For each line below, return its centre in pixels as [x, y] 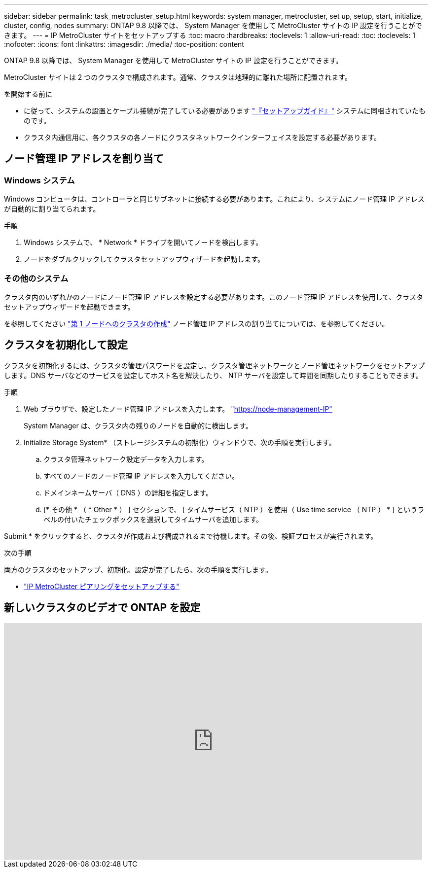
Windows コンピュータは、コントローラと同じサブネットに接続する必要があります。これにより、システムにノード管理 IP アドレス [214, 199]
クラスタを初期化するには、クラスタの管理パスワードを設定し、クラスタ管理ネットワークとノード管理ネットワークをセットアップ [215, 365]
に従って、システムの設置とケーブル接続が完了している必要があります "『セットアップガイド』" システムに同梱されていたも [225, 111]
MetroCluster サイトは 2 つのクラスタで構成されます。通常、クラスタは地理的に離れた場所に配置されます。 [178, 77]
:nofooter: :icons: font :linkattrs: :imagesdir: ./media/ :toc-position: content [124, 44]
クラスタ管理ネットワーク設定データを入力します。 [126, 459]
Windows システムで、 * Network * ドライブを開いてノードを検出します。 [143, 243]
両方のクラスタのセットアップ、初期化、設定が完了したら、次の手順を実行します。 [138, 569]
